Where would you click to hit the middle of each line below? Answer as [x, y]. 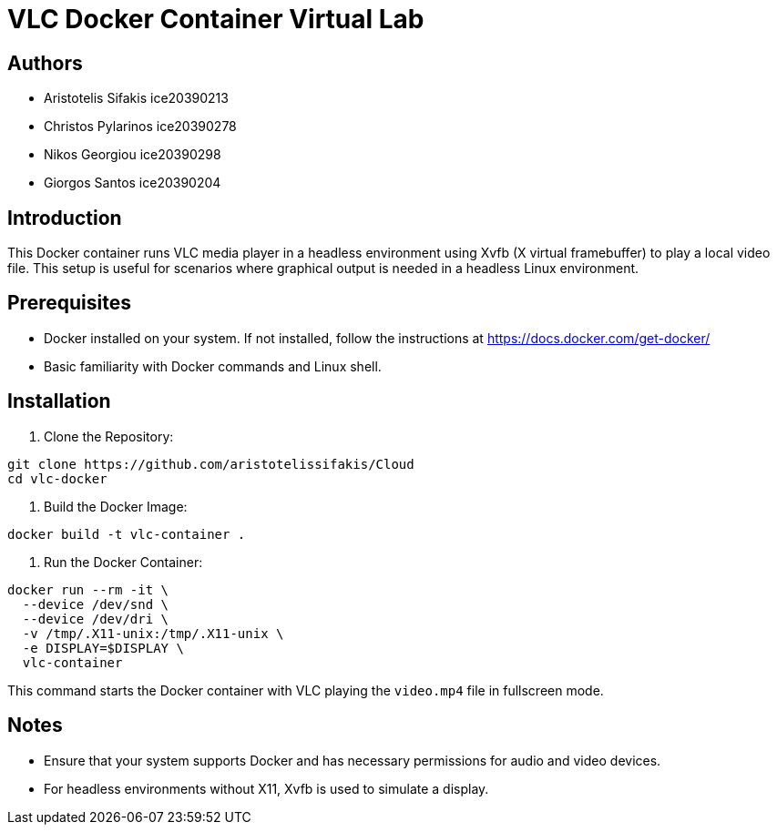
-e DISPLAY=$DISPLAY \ [103, 648]
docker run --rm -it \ [88, 589]
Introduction [65, 218]
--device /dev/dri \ [96, 619]
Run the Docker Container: [123, 562]
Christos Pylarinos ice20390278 [140, 127]
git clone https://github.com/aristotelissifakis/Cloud [211, 464]
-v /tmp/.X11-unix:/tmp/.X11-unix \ [153, 633]
